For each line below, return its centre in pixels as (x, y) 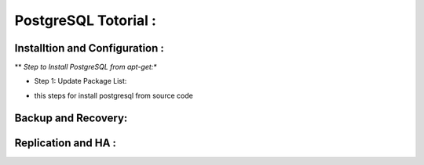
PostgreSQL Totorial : (86, 20)
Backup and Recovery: (71, 118)
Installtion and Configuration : (90, 48)
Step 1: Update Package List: (80, 81)
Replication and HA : (66, 143)
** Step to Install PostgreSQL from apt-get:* (86, 67)
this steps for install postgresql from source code (114, 95)
